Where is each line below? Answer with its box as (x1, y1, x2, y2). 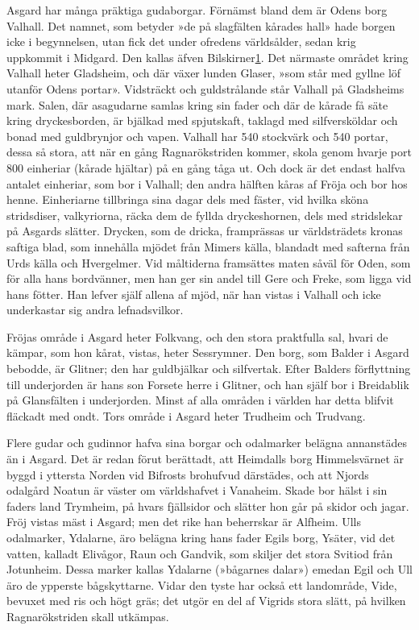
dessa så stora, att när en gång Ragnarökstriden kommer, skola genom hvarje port (6, 143, 412, 160)
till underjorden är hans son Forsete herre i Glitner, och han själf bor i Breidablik (6, 375, 409, 392)
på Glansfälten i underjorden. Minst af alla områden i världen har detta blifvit (6, 392, 394, 408)
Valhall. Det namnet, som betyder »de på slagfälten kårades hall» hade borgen (6, 17, 396, 34)
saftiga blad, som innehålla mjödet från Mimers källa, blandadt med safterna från (6, 238, 410, 255)
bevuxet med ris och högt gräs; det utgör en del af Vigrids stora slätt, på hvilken (6, 592, 406, 609)
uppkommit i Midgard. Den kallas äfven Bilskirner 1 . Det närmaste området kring (6, 48, 409, 65)
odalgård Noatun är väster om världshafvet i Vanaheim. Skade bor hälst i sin (6, 482, 388, 499)
